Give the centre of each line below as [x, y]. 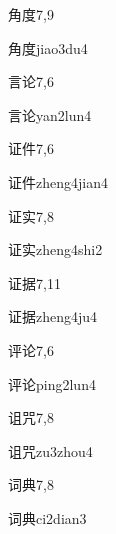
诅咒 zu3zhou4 [50, 450]
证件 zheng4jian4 [58, 181]
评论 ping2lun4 [52, 383]
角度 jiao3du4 [48, 47]
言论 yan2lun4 [50, 114]
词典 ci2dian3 [47, 517]
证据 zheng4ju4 [53, 316]
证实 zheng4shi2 [55, 249]
